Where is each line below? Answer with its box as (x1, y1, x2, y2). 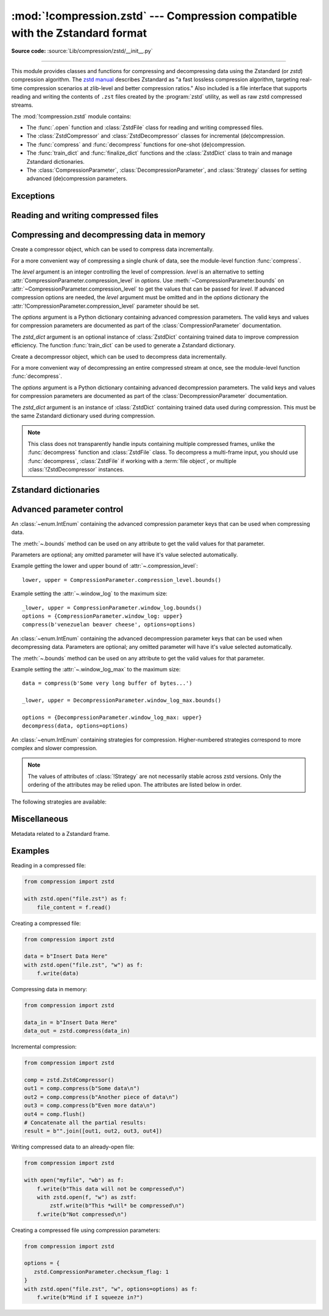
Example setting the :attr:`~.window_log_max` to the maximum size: (11, 665, 181, 673)
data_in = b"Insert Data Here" (24, 1019, 118, 1026)
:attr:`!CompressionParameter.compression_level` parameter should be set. (11, 302, 200, 310)
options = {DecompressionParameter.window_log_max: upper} (22, 713, 202, 721)
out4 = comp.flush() (24, 1111, 85, 1117)
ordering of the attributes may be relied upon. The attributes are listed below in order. (27, 781, 242, 788)
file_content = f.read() (37, 904, 111, 911)
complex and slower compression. (11, 745, 97, 752)
